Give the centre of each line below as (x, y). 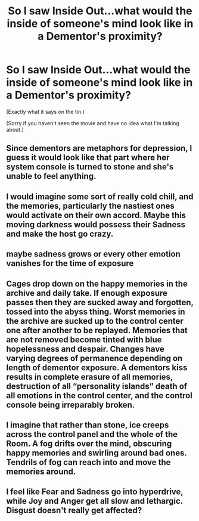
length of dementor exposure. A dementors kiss (97, 368)
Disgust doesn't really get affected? (74, 511)
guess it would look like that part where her (88, 158)
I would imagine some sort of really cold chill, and (100, 196)
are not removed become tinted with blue (84, 339)
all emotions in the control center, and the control (99, 396)
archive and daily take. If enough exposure (87, 293)
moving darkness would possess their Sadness (96, 224)
